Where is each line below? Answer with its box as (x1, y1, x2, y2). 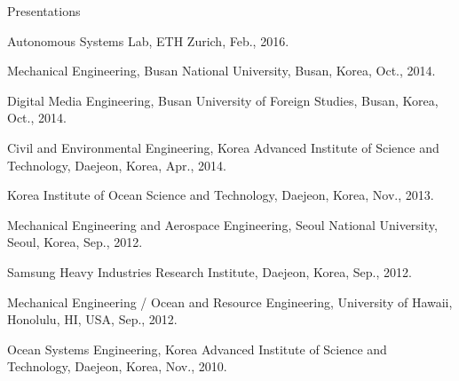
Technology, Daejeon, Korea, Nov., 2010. (7, 357, 227, 376)
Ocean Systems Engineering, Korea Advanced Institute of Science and (7, 339, 387, 358)
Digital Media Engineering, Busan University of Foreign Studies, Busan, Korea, (7, 91, 439, 109)
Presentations (7, 2, 81, 20)
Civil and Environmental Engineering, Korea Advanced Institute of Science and (7, 138, 439, 156)
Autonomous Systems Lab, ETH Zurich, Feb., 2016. (7, 31, 289, 50)
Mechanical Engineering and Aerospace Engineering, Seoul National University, (7, 215, 438, 234)
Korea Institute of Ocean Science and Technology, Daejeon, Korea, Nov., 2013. (7, 186, 434, 204)
